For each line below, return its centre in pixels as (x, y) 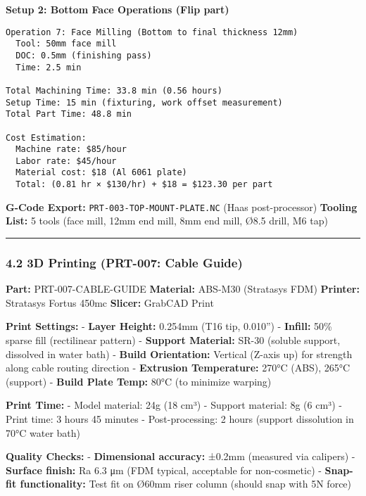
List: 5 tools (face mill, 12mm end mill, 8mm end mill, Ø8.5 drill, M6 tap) (167, 221)
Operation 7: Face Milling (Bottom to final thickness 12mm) (152, 32)
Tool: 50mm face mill (66, 44)
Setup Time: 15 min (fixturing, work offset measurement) (144, 102)
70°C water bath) (43, 432)
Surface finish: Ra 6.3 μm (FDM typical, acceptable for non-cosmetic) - (164, 470)
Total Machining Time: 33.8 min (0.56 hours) (114, 90)
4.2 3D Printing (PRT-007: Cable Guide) (124, 262)
